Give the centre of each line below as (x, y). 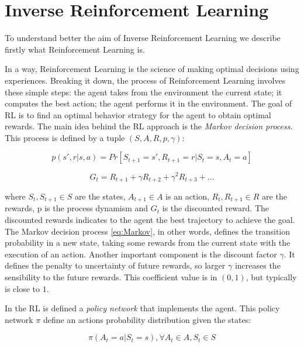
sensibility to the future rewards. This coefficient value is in (111, 277)
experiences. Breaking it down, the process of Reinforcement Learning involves (145, 80)
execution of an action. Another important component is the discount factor (141, 254)
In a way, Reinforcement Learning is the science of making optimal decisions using (152, 69)
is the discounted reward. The (215, 208)
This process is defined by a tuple (65, 137)
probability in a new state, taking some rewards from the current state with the (148, 243)
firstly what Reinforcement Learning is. (75, 49)
